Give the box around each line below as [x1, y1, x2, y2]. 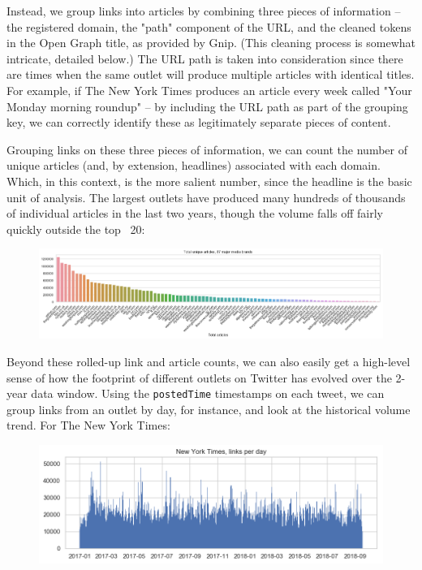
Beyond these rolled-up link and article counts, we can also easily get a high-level [6, 352, 411, 369]
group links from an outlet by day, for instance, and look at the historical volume [6, 400, 411, 417]
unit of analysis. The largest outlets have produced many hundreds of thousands [6, 188, 406, 205]
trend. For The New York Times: [6, 417, 170, 434]
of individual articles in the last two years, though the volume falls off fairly [6, 205, 384, 222]
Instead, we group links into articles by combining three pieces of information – [6, 2, 401, 19]
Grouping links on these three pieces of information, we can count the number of [6, 140, 407, 158]
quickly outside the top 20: [6, 220, 145, 237]
